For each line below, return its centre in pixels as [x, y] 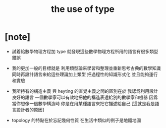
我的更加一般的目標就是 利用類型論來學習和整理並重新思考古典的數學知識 [86, 68]
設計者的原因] [30, 110]
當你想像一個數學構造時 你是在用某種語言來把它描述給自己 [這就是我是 [83, 103]
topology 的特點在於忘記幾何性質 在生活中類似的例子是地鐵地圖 [76, 120]
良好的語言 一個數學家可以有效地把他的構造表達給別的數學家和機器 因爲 [85, 97]
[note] [18, 37]
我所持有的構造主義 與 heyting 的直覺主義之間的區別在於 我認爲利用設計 [85, 91]
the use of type [83, 9]
